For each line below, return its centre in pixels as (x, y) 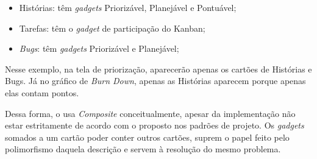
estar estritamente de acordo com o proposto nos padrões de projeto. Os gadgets (155, 125)
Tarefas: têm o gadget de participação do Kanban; (112, 28)
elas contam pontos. (42, 92)
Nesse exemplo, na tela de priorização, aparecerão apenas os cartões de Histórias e (158, 69)
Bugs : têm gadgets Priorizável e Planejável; (99, 48)
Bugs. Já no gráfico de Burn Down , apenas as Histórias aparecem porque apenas (155, 81)
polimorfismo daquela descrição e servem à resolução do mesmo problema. (143, 149)
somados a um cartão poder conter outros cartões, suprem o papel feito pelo (147, 137)
